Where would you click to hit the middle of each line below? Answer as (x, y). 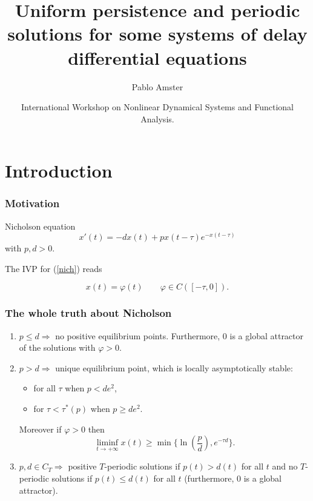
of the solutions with (57, 347)
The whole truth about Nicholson (88, 313)
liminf (107, 443)
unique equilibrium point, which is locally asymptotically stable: (174, 367)
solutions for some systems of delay (157, 34)
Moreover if (40, 429)
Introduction (59, 171)
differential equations (157, 57)
